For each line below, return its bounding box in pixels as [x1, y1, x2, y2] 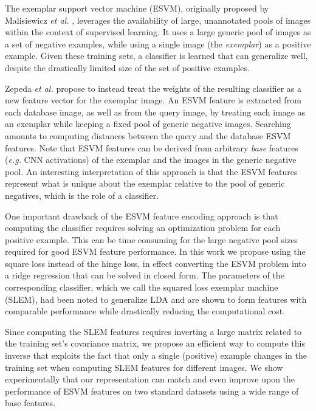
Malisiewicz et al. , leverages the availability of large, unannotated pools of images [5, 13, 311, 26]
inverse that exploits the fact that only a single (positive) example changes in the [5, 349, 307, 362]
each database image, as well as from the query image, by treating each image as [5, 105, 306, 118]
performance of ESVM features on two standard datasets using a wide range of [5, 384, 299, 397]
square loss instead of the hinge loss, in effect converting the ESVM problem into [5, 257, 306, 269]
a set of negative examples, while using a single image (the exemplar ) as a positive [5, 37, 311, 50]
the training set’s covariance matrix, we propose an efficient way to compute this [5, 337, 305, 350]
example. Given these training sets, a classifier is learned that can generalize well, [5, 49, 308, 62]
